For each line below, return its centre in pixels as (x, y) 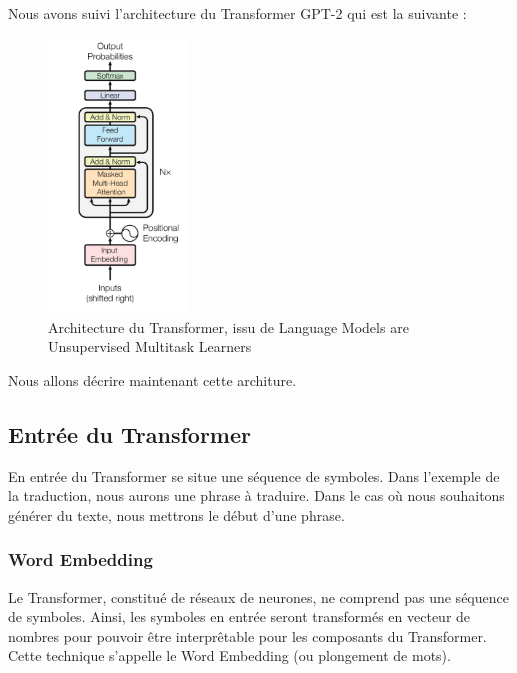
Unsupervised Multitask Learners (150, 346)
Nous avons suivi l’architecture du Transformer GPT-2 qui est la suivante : (237, 13)
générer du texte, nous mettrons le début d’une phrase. (176, 514)
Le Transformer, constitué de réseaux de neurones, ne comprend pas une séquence (258, 596)
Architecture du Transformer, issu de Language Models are (228, 326)
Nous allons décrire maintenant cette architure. (152, 379)
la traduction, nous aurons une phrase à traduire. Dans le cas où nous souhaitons (256, 495)
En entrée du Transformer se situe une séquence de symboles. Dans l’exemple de (254, 475)
